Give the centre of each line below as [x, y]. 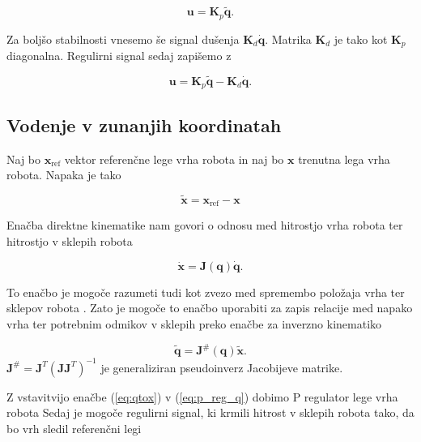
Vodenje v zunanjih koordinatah [144, 124]
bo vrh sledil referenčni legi [74, 428]
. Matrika [288, 39]
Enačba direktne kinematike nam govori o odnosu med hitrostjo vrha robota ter [205, 225]
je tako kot [361, 39]
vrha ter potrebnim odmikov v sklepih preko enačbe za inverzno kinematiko [194, 324]
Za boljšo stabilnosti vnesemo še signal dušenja [123, 39]
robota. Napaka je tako [64, 175]
